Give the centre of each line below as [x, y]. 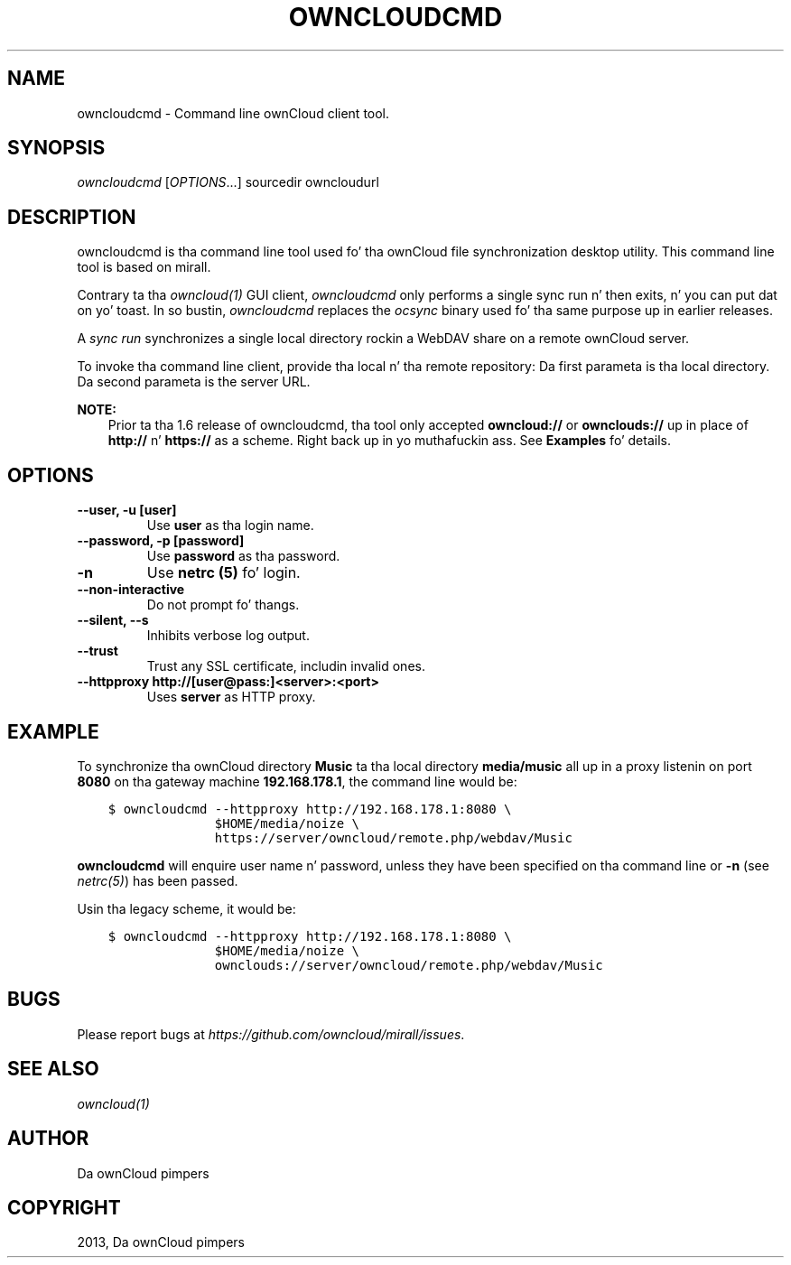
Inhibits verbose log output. [228, 636]
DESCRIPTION [72, 217]
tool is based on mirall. [144, 267]
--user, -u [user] [127, 510]
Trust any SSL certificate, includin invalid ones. [286, 666]
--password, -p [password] [161, 541]
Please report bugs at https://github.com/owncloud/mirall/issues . [271, 1034]
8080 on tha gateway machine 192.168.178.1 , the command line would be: [297, 781]
